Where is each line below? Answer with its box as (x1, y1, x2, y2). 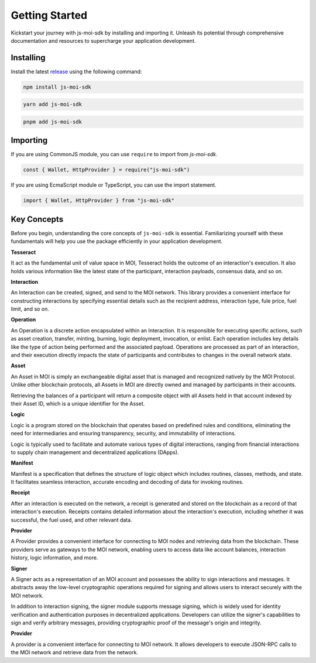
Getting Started (11, 9, 88, 22)
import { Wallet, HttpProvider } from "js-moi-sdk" (23, 197, 175, 204)
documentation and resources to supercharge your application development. (11, 37, 196, 44)
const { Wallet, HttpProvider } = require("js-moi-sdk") (23, 167, 190, 173)
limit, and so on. (11, 305, 50, 312)
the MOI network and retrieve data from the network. (11, 649, 139, 656)
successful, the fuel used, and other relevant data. (11, 516, 132, 523)
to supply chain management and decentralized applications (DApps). (11, 448, 180, 456)
